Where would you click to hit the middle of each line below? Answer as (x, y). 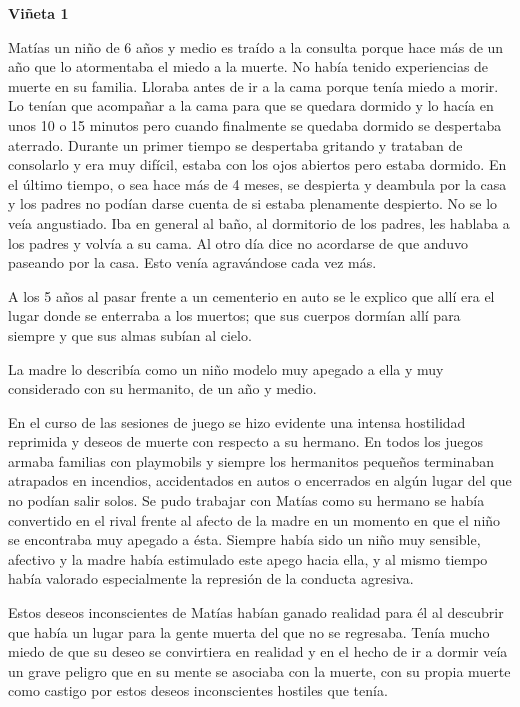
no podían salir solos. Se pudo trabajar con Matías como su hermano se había (246, 500)
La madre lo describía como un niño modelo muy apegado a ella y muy (226, 368)
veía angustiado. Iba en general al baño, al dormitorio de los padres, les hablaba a (259, 222)
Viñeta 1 (38, 13)
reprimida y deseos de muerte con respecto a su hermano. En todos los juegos (245, 441)
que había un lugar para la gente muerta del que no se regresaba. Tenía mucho (249, 631)
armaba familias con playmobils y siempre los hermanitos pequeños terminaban (251, 460)
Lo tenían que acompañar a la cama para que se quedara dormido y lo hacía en (251, 105)
